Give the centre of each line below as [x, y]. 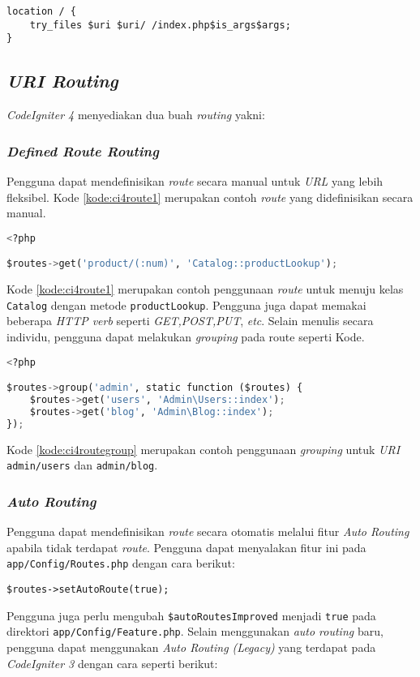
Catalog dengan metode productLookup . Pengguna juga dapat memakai [186, 304]
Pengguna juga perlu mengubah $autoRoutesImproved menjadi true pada [191, 615]
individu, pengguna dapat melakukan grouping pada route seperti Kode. [186, 337]
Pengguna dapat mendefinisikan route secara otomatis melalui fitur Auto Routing [208, 531]
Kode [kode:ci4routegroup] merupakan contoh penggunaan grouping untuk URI [204, 449]
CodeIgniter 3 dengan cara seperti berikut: [112, 663]
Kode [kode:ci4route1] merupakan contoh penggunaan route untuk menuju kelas [205, 289]
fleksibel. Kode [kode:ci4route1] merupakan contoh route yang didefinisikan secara [210, 197]
